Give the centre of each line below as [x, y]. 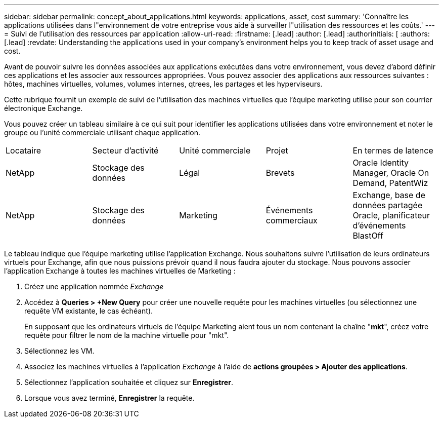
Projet [277, 150]
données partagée [388, 205]
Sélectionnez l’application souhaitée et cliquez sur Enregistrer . [129, 382]
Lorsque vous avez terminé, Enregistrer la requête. [109, 398]
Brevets [280, 173]
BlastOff [368, 236]
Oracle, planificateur [391, 215]
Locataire [24, 150]
